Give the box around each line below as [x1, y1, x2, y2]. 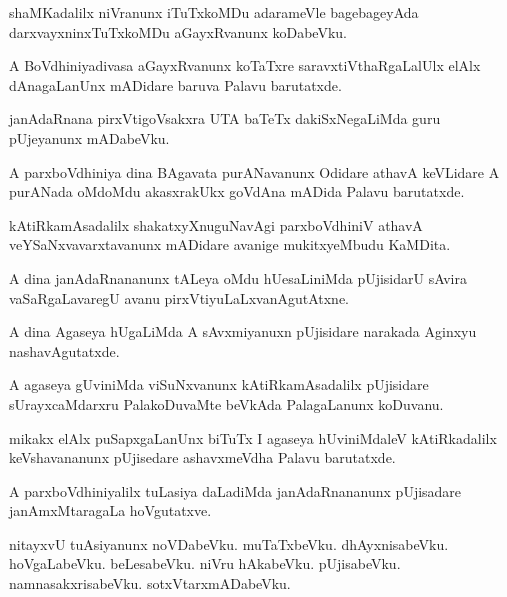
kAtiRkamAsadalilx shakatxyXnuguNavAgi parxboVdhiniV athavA [9, 214, 423, 235]
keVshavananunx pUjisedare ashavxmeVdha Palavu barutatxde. [9, 447, 396, 468]
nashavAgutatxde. [9, 340, 120, 361]
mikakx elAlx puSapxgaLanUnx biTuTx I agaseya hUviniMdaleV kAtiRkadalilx [9, 427, 497, 448]
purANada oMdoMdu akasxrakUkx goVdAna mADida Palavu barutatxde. [9, 181, 465, 202]
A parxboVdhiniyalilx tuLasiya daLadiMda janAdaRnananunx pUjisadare [9, 480, 462, 501]
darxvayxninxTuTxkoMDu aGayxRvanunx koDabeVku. [9, 21, 347, 42]
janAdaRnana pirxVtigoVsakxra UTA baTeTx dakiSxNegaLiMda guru [9, 108, 441, 129]
